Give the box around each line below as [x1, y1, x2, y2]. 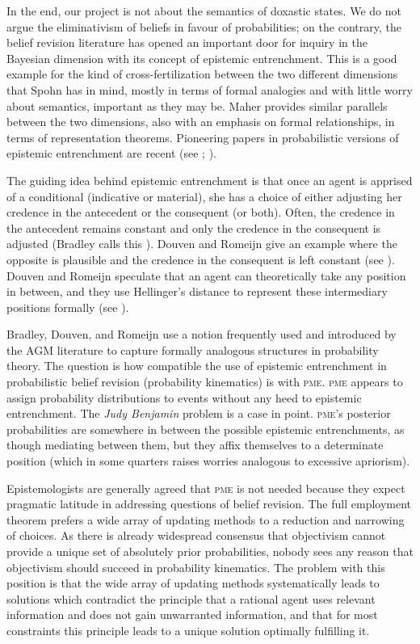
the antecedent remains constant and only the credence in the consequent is [6, 219, 381, 236]
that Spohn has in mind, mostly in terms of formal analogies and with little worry [6, 81, 413, 98]
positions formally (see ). [6, 298, 129, 315]
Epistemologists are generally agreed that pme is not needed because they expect [6, 479, 405, 496]
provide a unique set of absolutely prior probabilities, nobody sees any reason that [6, 543, 414, 559]
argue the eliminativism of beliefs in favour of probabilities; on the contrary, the [6, 18, 401, 35]
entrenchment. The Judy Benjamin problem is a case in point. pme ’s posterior [6, 405, 391, 422]
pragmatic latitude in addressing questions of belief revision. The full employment [6, 495, 412, 512]
